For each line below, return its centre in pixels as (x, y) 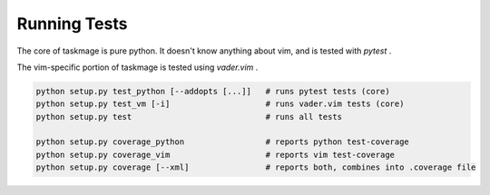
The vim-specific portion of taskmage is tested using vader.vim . (137, 67)
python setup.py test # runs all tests (189, 117)
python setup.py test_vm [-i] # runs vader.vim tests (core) (220, 104)
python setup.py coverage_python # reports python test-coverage (223, 142)
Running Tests (72, 24)
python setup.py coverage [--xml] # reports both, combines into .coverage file (256, 167)
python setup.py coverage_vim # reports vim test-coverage (215, 155)
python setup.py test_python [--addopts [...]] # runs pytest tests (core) (213, 91)
